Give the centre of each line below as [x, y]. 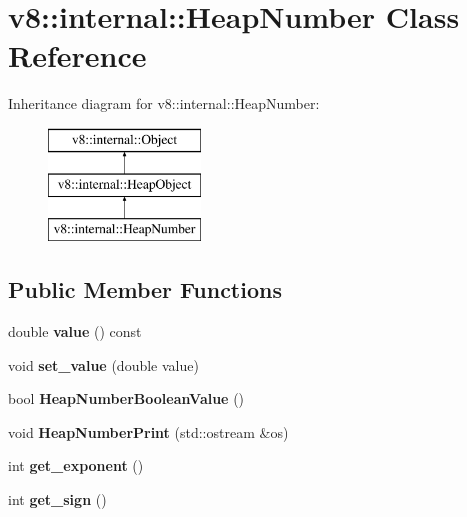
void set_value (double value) [103, 364]
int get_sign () [57, 499]
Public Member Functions [145, 289]
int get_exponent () [76, 465]
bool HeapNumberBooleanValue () [126, 398]
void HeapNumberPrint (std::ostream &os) [148, 431]
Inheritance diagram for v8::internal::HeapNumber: [164, 103]
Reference [77, 55]
